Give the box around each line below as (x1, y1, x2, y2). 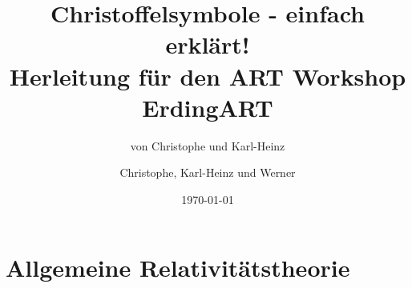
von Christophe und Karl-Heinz (130, 137, 285, 154)
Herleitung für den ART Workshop (9, 59, 406, 92)
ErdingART (142, 90, 273, 123)
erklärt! (165, 28, 250, 61)
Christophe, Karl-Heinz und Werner (119, 164, 296, 181)
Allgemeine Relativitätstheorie (6, 251, 350, 284)
